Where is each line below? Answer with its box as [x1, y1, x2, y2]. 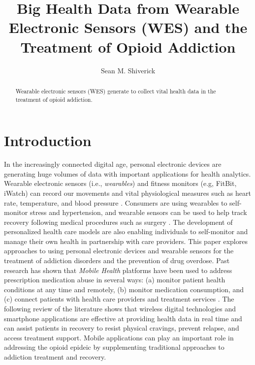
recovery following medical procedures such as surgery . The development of [4, 216, 233, 227]
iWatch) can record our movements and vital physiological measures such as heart [4, 187, 251, 198]
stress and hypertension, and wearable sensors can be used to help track [30, 207, 247, 217]
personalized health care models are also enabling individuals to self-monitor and [4, 226, 248, 237]
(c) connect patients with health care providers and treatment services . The [4, 294, 234, 304]
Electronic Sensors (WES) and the [8, 17, 248, 37]
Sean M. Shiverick [100, 65, 156, 75]
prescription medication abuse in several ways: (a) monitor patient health [4, 274, 225, 285]
